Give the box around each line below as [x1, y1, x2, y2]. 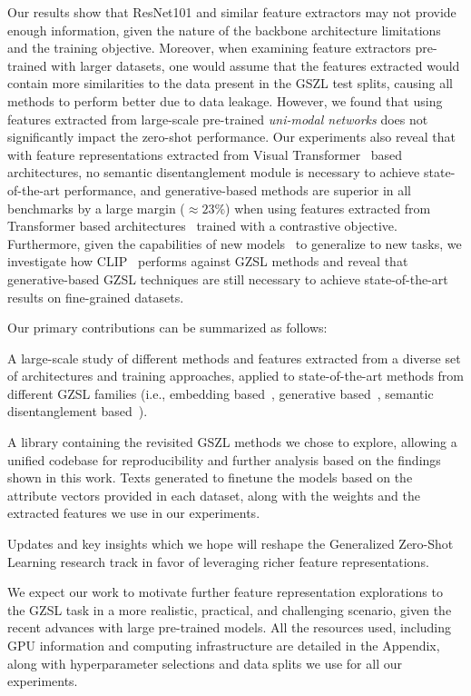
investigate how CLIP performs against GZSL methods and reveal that [7, 252, 408, 271]
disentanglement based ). [7, 402, 148, 421]
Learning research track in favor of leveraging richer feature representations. [7, 552, 429, 571]
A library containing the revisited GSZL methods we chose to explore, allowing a [7, 433, 457, 452]
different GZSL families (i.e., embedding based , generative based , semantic [7, 383, 434, 403]
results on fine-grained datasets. [7, 287, 184, 306]
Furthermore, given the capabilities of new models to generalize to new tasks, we [7, 234, 462, 253]
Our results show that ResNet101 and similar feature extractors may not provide [7, 3, 456, 21]
